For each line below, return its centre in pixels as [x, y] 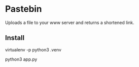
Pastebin [24, 9]
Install [15, 38]
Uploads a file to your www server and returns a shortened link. [70, 22]
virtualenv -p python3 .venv [33, 49]
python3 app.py [21, 59]
